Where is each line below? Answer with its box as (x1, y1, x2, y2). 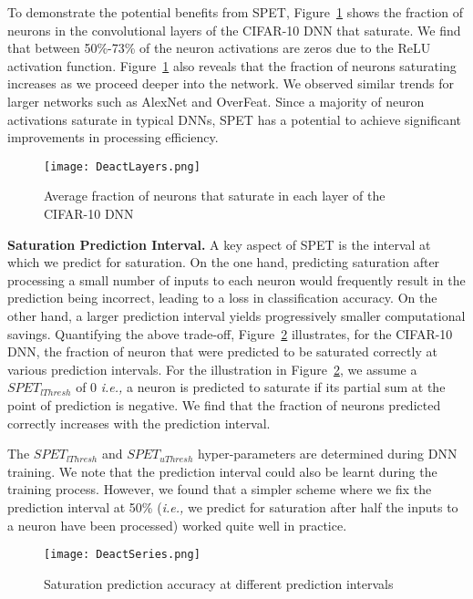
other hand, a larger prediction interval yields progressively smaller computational (7, 305, 466, 325)
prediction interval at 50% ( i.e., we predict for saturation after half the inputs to (7, 497, 458, 516)
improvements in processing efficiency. (7, 128, 219, 147)
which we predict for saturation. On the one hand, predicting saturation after (7, 253, 440, 272)
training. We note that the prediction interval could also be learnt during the (7, 461, 437, 480)
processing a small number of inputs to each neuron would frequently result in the (7, 270, 466, 289)
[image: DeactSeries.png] (44, 548, 201, 562)
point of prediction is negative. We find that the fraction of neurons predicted (7, 395, 441, 414)
